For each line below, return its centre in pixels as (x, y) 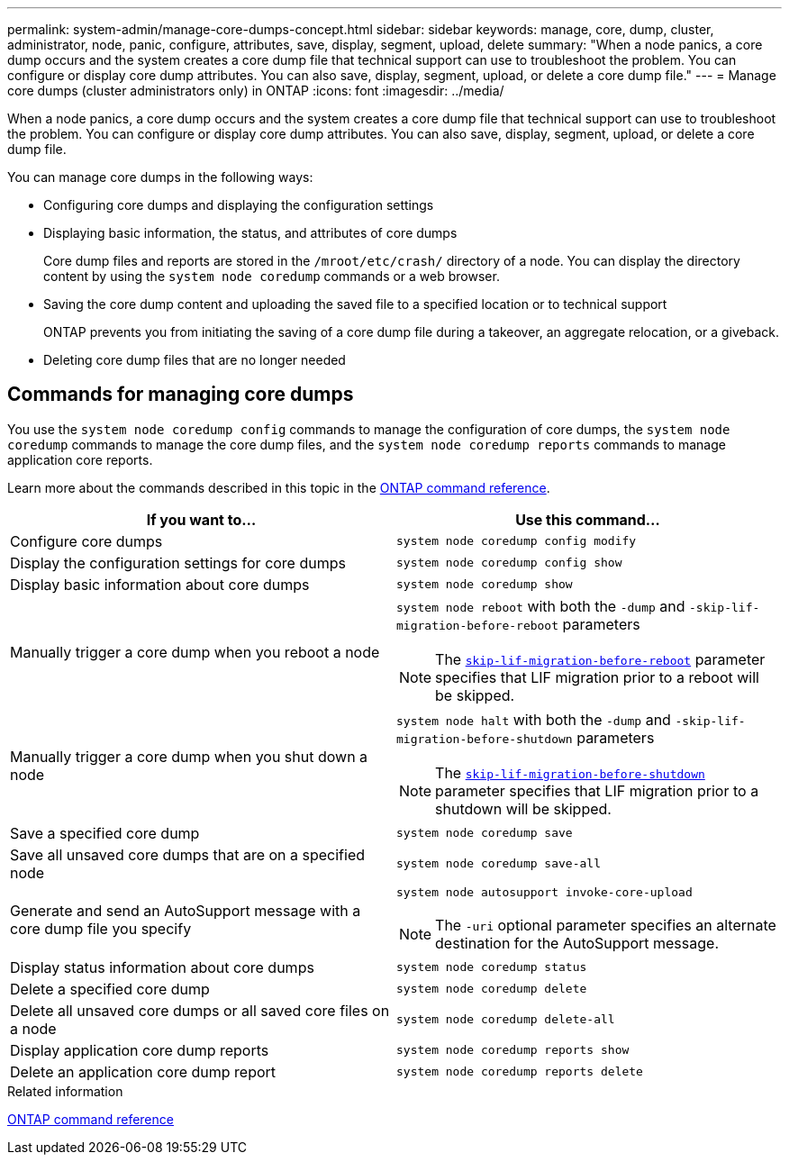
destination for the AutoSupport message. (577, 943)
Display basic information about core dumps (160, 584)
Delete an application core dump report (143, 1071)
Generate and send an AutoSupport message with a (186, 911)
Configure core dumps (86, 541)
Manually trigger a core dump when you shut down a (189, 756)
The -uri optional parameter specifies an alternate (606, 925)
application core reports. (80, 459)
